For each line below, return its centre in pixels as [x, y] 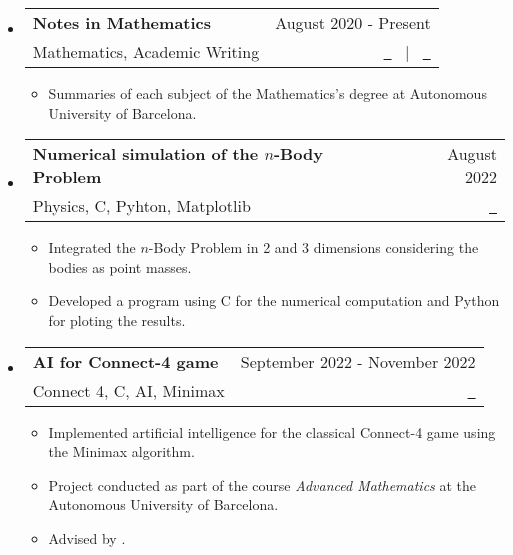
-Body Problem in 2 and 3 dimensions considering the [313, 247]
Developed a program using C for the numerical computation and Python [274, 300]
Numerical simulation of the [145, 154]
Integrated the [92, 247]
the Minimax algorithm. [121, 451]
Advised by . [87, 537]
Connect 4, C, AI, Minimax [128, 390]
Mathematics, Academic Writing [146, 51]
